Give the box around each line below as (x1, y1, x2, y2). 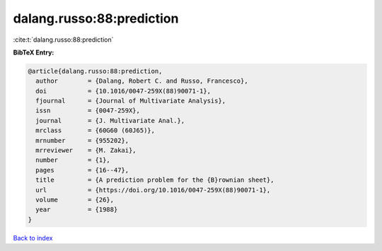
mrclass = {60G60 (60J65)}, (35, 127, 156, 134)
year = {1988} (35, 206, 118, 214)
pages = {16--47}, (35, 166, 129, 174)
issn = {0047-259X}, (35, 107, 141, 115)
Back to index (13, 233, 53, 242)
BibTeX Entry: (13, 48, 54, 57)
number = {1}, (35, 156, 111, 164)
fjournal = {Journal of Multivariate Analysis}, (35, 97, 226, 105)
